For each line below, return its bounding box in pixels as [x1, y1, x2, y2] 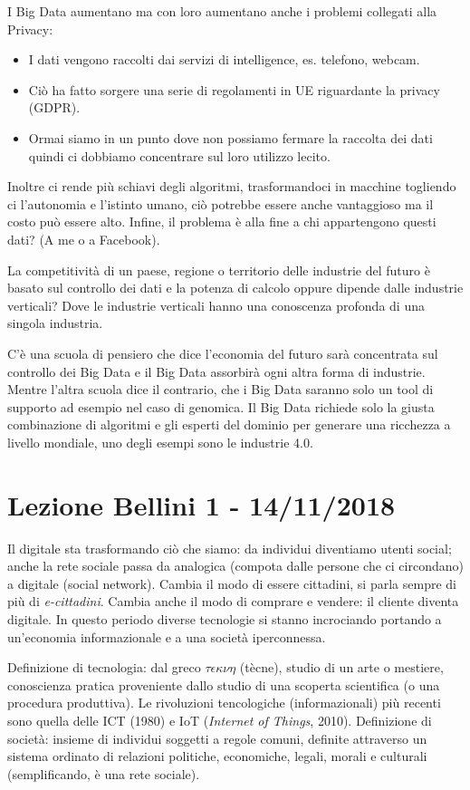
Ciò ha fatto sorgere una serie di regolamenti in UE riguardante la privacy [28, 80, 440, 99]
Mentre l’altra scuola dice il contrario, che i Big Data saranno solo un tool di [7, 380, 434, 399]
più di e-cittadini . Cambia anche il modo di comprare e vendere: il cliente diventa [7, 592, 459, 611]
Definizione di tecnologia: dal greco [7, 658, 201, 677]
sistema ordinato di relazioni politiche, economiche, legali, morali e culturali [7, 747, 427, 766]
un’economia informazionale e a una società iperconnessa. [7, 627, 326, 646]
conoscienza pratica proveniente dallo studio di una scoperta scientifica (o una [7, 675, 440, 694]
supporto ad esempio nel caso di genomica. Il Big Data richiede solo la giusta [7, 397, 435, 416]
